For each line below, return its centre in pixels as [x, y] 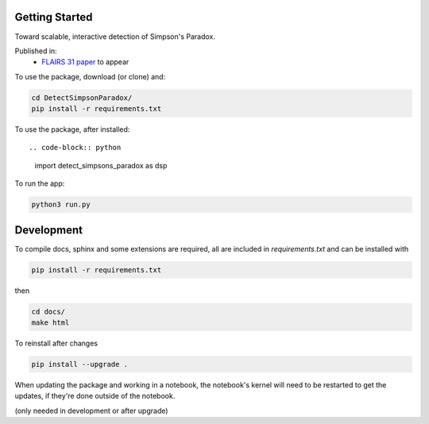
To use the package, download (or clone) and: [90, 76]
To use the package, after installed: [72, 129]
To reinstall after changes [56, 343]
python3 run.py [61, 205]
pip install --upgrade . [80, 364]
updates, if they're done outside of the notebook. [95, 396]
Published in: [36, 51]
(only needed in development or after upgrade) [91, 411]
